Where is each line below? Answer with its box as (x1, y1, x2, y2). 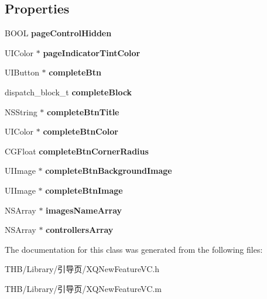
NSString (5, 105, 37, 118)
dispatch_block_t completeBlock (5, 85, 132, 98)
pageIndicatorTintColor (43, 46, 141, 59)
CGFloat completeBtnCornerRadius (5, 145, 149, 157)
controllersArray (46, 224, 114, 236)
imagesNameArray (46, 204, 122, 216)
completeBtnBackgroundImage (45, 164, 172, 177)
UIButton (5, 66, 39, 78)
